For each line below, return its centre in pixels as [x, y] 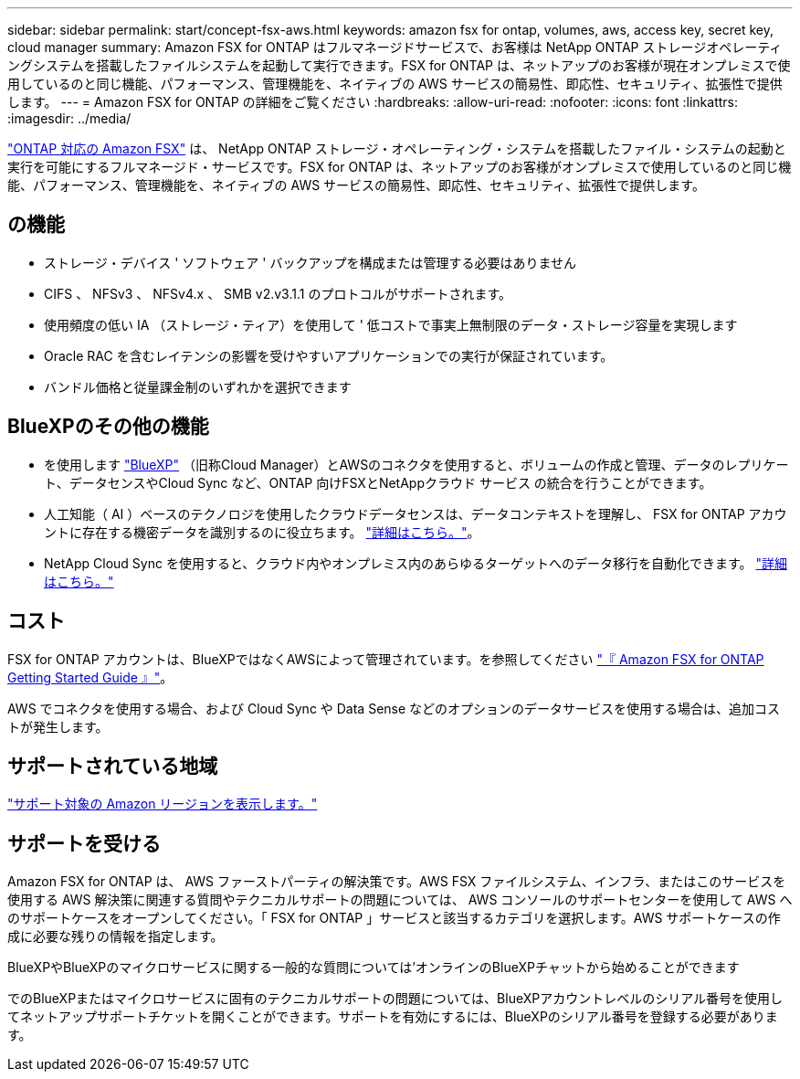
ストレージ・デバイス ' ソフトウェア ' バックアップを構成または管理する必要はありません [311, 262]
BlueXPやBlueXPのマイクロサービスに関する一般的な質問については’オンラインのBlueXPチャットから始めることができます [374, 968]
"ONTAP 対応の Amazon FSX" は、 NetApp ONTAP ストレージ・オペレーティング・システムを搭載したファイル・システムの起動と [397, 148]
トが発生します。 [58, 726]
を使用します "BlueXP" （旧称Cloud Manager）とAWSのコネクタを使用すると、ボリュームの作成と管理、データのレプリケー [416, 464]
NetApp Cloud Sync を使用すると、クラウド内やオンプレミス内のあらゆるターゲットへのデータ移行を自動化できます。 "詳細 [416, 563]
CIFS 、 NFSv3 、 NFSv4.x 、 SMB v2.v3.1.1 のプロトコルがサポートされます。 [278, 293]
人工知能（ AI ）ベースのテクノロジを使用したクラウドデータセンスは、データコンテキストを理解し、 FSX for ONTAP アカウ [416, 513]
